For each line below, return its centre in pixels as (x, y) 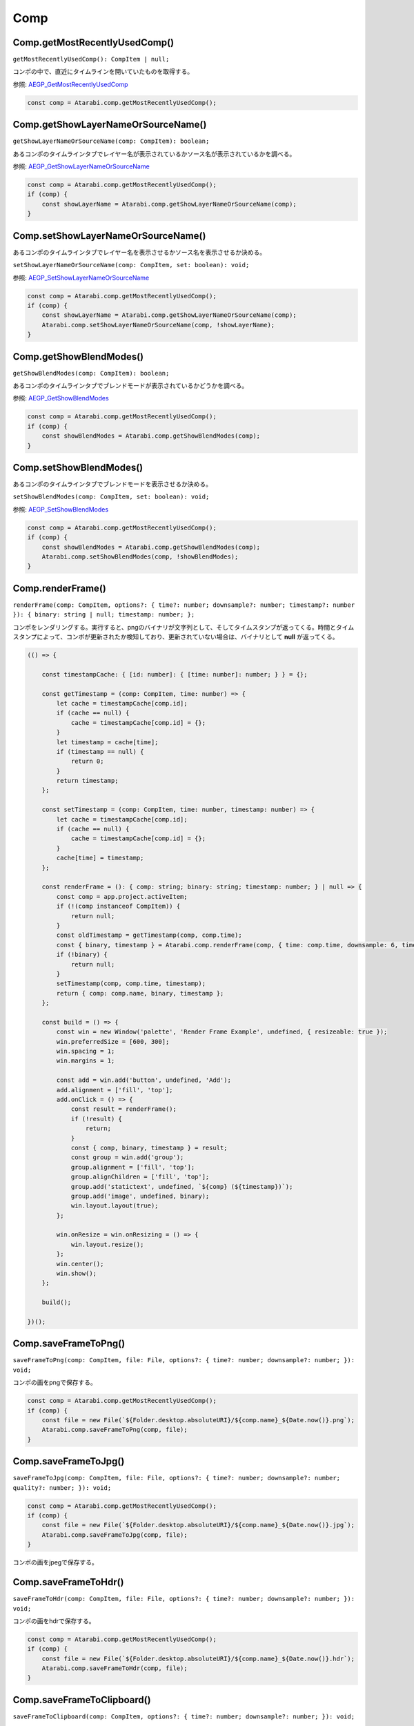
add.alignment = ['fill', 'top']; (115, 1090)
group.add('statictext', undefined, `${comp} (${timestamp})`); (182, 1186)
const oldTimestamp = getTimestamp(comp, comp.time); (149, 935)
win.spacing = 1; (86, 1051)
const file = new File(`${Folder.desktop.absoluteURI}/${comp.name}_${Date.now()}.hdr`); (198, 1658)
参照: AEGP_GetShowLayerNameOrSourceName (81, 166)
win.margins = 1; (86, 1061)
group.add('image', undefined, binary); (140, 1196)
